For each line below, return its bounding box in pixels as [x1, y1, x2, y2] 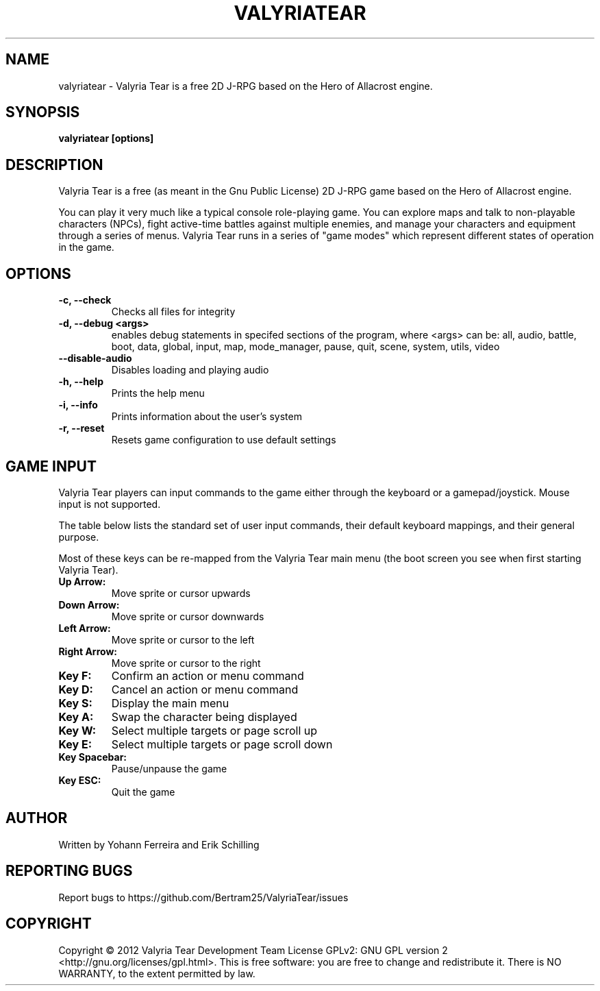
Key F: [58, 668, 92, 683]
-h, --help [58, 376, 103, 388]
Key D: [58, 682, 93, 696]
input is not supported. [58, 498, 161, 510]
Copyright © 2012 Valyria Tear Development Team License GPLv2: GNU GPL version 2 [58, 944, 448, 956]
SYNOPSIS [5, 103, 80, 121]
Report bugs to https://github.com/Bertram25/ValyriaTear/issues [58, 891, 349, 903]
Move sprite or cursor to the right [111, 657, 261, 669]
